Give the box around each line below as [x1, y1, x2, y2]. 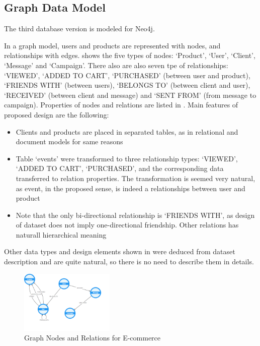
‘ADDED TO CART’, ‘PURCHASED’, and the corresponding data [16, 163, 224, 174]
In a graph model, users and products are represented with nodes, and [4, 40, 221, 50]
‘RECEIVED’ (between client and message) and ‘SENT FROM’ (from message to [4, 89, 256, 100]
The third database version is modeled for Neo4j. [4, 23, 155, 34]
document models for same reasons [16, 136, 123, 147]
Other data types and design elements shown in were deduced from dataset [4, 246, 235, 257]
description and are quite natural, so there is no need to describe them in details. [4, 256, 254, 267]
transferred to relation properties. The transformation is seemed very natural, [16, 172, 255, 183]
